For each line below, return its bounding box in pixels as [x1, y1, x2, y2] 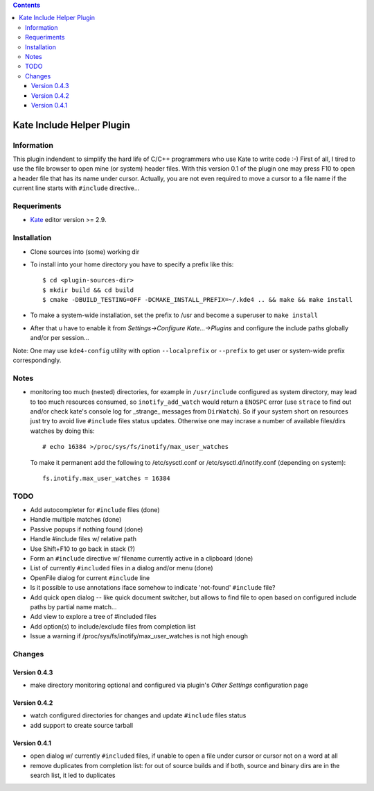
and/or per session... [30, 334, 89, 342]
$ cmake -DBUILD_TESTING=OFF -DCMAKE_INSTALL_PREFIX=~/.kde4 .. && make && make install [42, 296, 353, 304]
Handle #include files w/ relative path [30, 535, 136, 543]
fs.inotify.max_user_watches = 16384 [42, 474, 171, 482]
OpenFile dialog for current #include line [30, 573, 150, 582]
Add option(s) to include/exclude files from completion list [30, 622, 196, 631]
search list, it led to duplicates [30, 771, 116, 780]
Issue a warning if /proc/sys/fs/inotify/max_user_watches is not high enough [30, 632, 249, 640]
